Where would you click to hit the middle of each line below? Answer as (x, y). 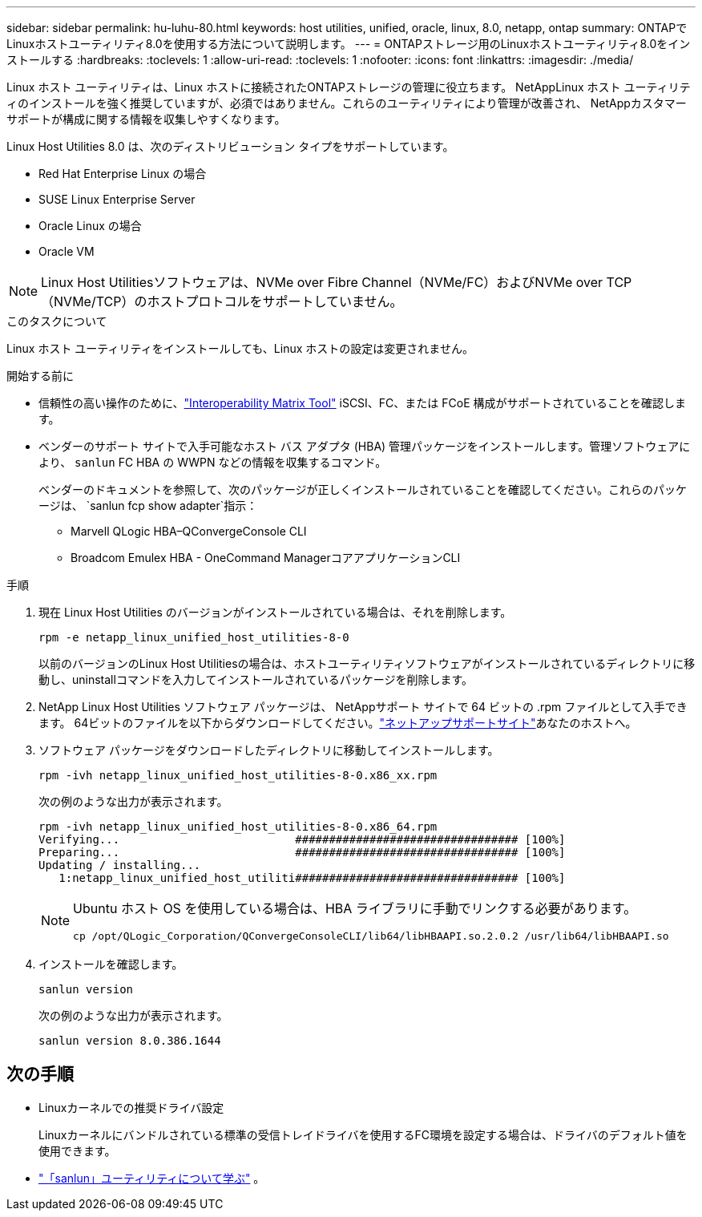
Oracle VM (67, 251)
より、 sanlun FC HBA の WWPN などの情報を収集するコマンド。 (213, 462)
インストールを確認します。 (111, 964)
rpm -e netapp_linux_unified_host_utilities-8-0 (194, 637)
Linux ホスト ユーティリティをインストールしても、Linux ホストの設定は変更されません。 (240, 348)
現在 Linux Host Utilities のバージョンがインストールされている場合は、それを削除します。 (275, 612)
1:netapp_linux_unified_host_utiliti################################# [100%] (312, 878)
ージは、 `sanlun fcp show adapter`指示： (148, 505)
